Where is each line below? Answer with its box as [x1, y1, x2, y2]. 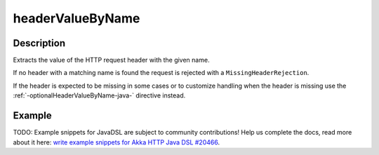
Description [13, 37, 66, 49]
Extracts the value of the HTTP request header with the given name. [13, 56, 210, 65]
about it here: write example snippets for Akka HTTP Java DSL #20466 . [13, 137, 220, 147]
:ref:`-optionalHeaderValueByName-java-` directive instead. [13, 91, 186, 100]
